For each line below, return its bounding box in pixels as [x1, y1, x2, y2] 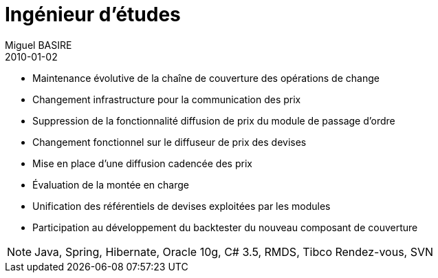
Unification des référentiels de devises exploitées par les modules [32, 200, 331, 212]
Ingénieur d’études [5, 3, 181, 26]
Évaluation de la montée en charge [32, 178, 189, 191]
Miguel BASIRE [5, 39, 72, 51]
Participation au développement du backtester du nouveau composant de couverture [32, 221, 418, 233]
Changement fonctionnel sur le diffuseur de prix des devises [32, 136, 307, 148]
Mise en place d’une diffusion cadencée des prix [32, 157, 252, 169]
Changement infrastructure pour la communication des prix [32, 93, 301, 105]
